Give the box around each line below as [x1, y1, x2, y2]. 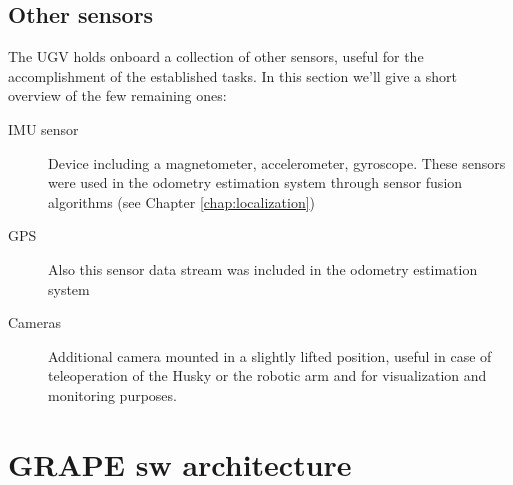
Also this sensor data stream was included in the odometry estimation [48, 258, 478, 279]
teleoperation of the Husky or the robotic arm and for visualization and [48, 365, 487, 386]
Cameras [8, 312, 61, 333]
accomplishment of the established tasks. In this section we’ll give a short [8, 65, 457, 86]
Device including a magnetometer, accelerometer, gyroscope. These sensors [48, 152, 506, 173]
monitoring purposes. [48, 384, 177, 405]
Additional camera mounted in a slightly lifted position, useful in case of [48, 345, 492, 366]
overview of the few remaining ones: [8, 85, 227, 106]
